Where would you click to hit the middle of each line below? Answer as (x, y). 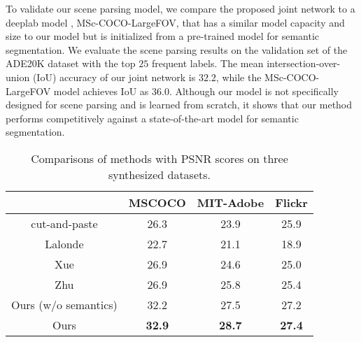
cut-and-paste (64, 223)
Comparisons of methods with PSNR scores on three (160, 158)
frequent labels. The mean (207, 63)
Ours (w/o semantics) (64, 304)
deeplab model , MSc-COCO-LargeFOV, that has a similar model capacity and (175, 22)
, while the (239, 77)
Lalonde (64, 243)
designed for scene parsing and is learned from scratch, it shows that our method (179, 105)
